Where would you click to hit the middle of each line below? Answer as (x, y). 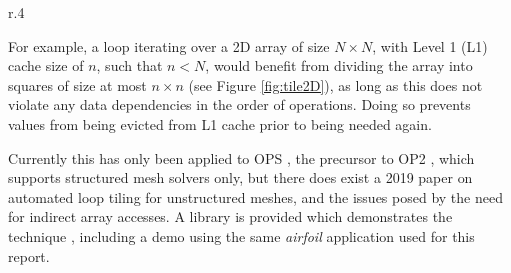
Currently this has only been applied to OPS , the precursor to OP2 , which (241, 157)
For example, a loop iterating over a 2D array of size (169, 45)
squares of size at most (77, 84)
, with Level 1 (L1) (430, 45)
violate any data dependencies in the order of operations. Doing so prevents (239, 104)
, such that (129, 65)
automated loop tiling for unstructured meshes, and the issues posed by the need (255, 196)
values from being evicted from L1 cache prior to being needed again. (220, 123)
